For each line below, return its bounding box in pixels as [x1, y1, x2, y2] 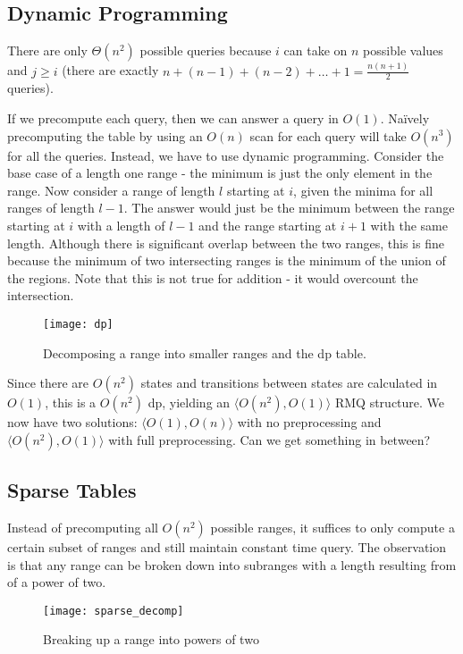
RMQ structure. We [334, 393, 445, 412]
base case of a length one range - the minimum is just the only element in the [7, 163, 433, 182]
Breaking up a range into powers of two [43, 630, 259, 649]
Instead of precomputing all [7, 517, 158, 536]
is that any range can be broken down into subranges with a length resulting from [7, 555, 457, 574]
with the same [370, 215, 448, 234]
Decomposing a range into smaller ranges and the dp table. [43, 343, 366, 362]
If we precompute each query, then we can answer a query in [7, 108, 339, 127]
